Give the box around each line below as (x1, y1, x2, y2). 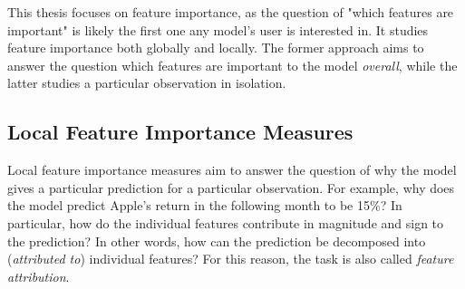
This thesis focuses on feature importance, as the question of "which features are (7, 3, 454, 21)
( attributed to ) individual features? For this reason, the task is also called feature (7, 249, 454, 268)
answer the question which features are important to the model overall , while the (7, 55, 458, 74)
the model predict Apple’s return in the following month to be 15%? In (7, 196, 402, 215)
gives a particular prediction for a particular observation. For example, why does (7, 178, 455, 197)
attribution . (7, 266, 70, 285)
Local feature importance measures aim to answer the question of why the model (7, 160, 457, 179)
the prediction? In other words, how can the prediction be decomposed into (7, 231, 426, 250)
